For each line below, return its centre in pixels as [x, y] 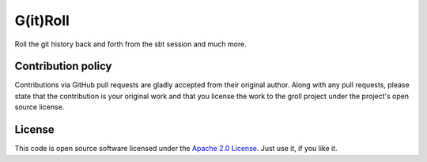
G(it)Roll [42, 20]
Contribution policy [63, 66]
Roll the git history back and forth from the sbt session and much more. [130, 44]
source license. [40, 107]
